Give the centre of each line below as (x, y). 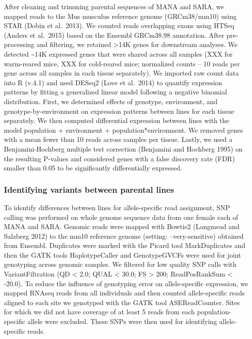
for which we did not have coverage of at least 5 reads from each (99, 312)
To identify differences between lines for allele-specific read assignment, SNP (117, 207)
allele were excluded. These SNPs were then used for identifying (122, 321)
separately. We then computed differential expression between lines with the (117, 120)
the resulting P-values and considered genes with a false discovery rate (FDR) (119, 158)
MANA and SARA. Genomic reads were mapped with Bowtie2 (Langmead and (122, 226)
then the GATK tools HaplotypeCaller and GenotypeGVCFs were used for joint (123, 254)
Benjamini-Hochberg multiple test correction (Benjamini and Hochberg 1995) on (123, 148)
